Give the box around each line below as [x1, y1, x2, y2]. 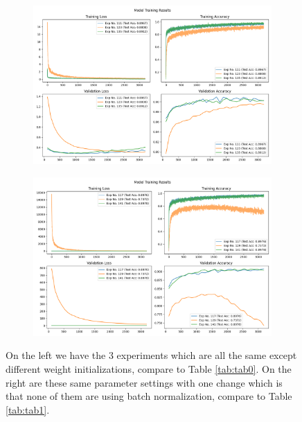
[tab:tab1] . [6, 402, 50, 416]
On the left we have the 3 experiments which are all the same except [6, 348, 297, 362]
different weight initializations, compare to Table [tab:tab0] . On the [6, 362, 292, 376]
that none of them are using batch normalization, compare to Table [6, 389, 292, 403]
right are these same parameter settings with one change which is [6, 375, 283, 389]
